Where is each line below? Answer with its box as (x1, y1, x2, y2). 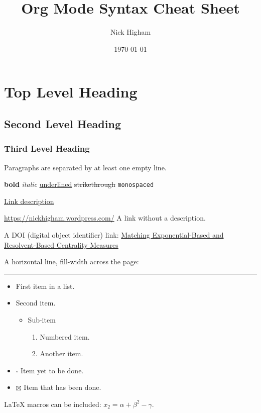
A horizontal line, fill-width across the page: (4, 256, 139, 267)
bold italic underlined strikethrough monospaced (4, 179, 154, 189)
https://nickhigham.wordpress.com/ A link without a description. (4, 213, 206, 223)
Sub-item (28, 314, 56, 325)
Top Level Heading (4, 81, 138, 102)
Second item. (16, 297, 56, 308)
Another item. (40, 348, 83, 359)
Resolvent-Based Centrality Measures (4, 239, 118, 250)
